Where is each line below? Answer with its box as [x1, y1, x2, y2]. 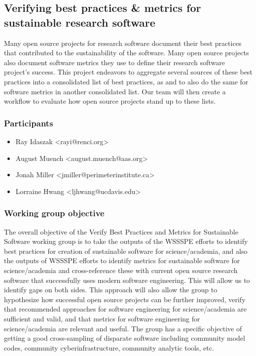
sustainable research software [4, 14, 155, 30]
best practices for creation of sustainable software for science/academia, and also [4, 245, 248, 256]
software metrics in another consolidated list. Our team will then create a [4, 86, 226, 96]
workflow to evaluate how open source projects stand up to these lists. [4, 96, 216, 106]
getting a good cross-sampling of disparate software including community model [4, 333, 245, 343]
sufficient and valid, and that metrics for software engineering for [4, 313, 200, 323]
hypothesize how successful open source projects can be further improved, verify [4, 294, 246, 304]
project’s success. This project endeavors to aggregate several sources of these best [4, 67, 253, 77]
